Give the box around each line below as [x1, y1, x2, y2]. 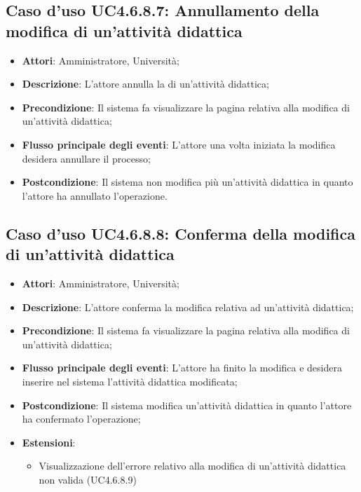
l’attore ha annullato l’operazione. [22, 188, 168, 203]
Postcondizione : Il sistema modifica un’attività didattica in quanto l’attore [22, 397, 352, 412]
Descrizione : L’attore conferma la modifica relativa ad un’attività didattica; [22, 299, 354, 314]
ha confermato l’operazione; [22, 411, 141, 426]
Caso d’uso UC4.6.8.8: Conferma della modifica [6, 222, 355, 244]
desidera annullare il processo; [22, 151, 151, 165]
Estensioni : [22, 435, 76, 449]
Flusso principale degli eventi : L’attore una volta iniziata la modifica [22, 137, 336, 151]
